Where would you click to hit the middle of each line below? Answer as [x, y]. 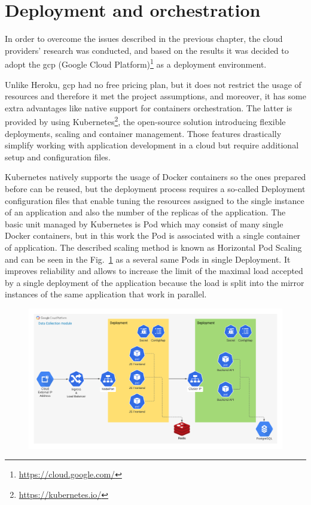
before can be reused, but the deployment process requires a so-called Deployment [155, 188]
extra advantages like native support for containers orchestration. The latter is [149, 107]
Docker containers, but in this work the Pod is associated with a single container [153, 235]
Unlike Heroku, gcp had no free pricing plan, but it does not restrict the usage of [153, 84]
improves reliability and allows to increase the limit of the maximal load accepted [154, 271]
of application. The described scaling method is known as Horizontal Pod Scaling [153, 247]
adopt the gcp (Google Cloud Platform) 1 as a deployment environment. [136, 63]
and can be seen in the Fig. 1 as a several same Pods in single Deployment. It [148, 259]
